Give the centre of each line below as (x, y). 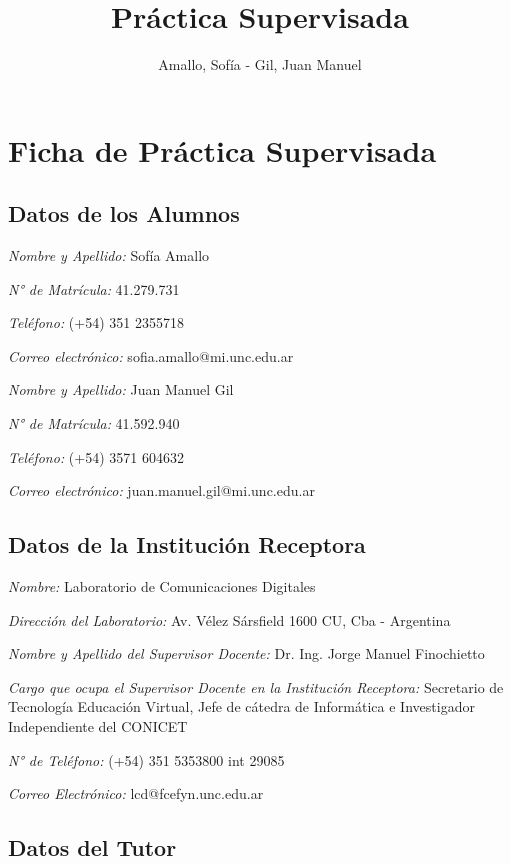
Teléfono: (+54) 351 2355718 (96, 322)
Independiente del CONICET (98, 726)
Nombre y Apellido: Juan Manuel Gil (121, 389)
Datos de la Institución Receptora (187, 544)
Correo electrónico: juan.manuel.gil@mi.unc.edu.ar (161, 490)
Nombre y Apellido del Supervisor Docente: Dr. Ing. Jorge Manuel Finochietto (246, 653)
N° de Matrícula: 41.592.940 (94, 423)
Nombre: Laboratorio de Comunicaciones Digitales (162, 586)
